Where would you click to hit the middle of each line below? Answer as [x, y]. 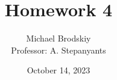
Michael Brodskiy [58, 38]
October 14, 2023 [58, 70]
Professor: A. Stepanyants [58, 50]
